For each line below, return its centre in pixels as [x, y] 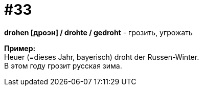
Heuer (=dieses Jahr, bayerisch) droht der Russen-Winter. [102, 57]
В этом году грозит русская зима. [63, 65]
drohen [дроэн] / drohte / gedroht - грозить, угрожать [98, 32]
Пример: [20, 48]
